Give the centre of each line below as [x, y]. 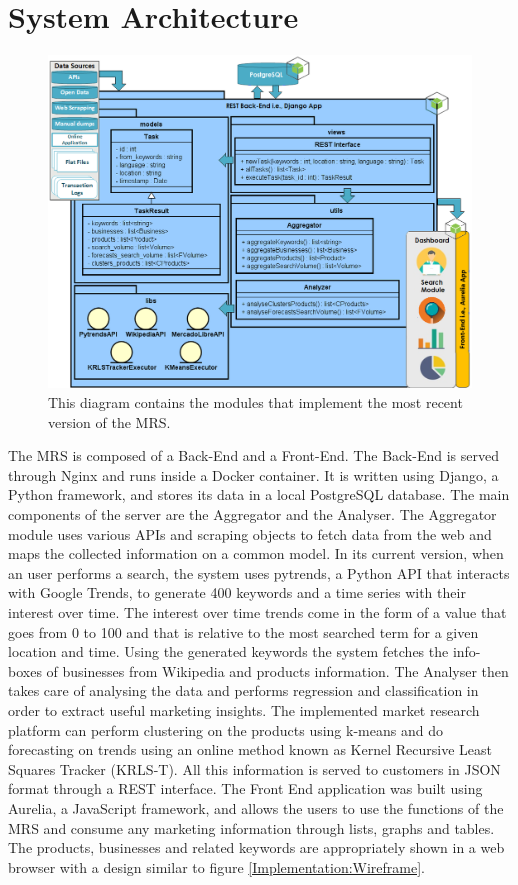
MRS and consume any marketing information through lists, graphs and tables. [251, 827]
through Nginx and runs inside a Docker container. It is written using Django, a [253, 474]
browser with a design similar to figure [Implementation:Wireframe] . [216, 866]
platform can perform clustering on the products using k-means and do [225, 729]
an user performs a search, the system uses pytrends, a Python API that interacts [259, 572]
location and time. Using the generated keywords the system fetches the [228, 651]
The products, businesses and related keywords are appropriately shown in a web [256, 847]
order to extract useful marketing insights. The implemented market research [244, 709]
